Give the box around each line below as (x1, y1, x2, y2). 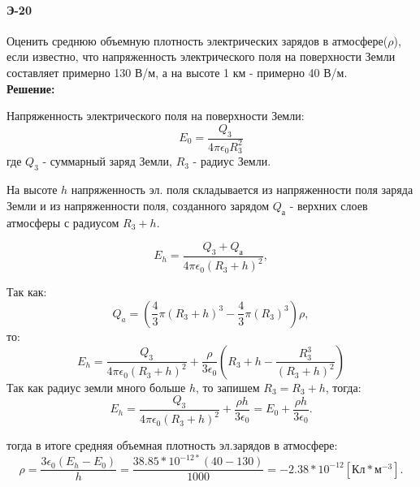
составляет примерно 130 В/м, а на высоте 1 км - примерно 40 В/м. (6, 63, 348, 80)
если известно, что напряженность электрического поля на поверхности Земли (6, 48, 396, 65)
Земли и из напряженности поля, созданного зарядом (6, 196, 270, 213)
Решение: (6, 80, 55, 97)
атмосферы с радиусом (6, 213, 119, 231)
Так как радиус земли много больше (6, 378, 186, 395)
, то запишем (196, 378, 260, 395)
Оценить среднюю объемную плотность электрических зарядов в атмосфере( (6, 32, 388, 49)
